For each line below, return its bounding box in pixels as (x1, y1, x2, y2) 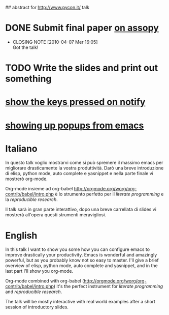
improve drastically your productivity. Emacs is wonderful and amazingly (5, 252, 157, 258)
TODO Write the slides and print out (5, 62, 158, 74)
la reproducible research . (5, 196, 58, 203)
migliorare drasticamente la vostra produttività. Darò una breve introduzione (5, 165, 164, 171)
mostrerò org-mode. (5, 176, 48, 182)
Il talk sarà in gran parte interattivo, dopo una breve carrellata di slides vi (5, 206, 156, 213)
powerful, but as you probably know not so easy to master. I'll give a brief (5, 257, 159, 264)
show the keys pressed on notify (5, 96, 146, 108)
